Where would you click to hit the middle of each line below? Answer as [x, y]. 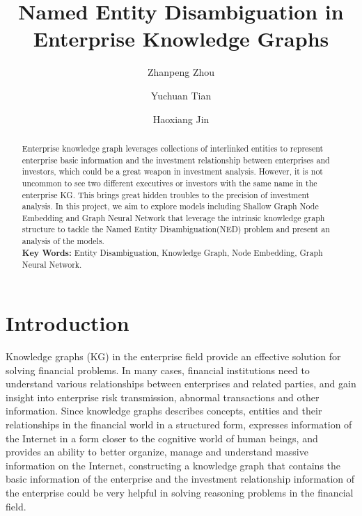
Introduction [68, 323]
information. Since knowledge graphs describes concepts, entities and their [164, 411]
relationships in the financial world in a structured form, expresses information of [179, 425]
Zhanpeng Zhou [181, 72]
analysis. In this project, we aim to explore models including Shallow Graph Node [170, 206]
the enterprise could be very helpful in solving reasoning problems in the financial [180, 492]
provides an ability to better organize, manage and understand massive [157, 452]
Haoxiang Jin [181, 119]
